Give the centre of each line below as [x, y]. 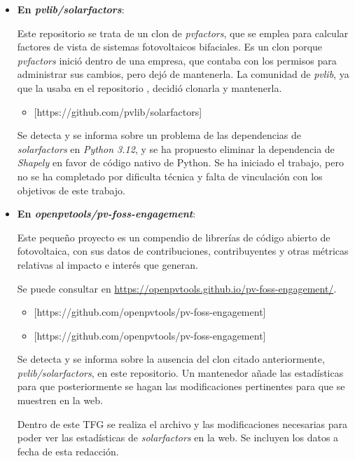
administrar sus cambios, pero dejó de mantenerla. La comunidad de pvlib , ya [183, 74]
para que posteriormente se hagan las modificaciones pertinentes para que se [181, 386]
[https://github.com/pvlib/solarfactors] [118, 111]
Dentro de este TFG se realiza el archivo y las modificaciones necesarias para [182, 423]
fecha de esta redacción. [68, 451]
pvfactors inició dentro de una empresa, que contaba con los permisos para [177, 60]
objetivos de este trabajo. [71, 190]
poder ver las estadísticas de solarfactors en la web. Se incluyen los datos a [178, 437]
